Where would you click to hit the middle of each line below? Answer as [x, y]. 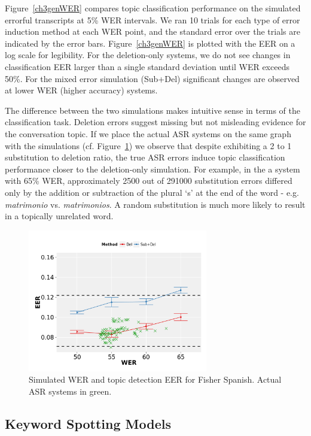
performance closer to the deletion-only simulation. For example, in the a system [153, 169]
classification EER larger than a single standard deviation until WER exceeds [147, 66]
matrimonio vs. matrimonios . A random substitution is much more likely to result [155, 204]
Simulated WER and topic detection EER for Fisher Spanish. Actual [155, 379]
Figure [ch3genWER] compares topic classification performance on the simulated [153, 8]
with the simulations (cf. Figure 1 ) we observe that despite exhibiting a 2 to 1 [148, 145]
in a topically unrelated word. [59, 216]
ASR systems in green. [70, 391]
